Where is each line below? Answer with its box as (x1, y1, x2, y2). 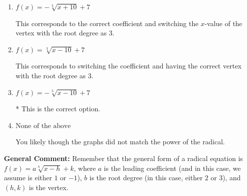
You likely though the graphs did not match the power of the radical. (15, 136, 225, 147)
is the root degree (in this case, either (89, 172, 203, 183)
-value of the (205, 18, 243, 28)
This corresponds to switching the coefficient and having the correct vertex (15, 61, 242, 71)
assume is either (4, 172, 52, 183)
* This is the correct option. (15, 103, 101, 114)
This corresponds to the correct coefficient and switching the (15, 18, 199, 28)
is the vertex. (29, 182, 69, 192)
